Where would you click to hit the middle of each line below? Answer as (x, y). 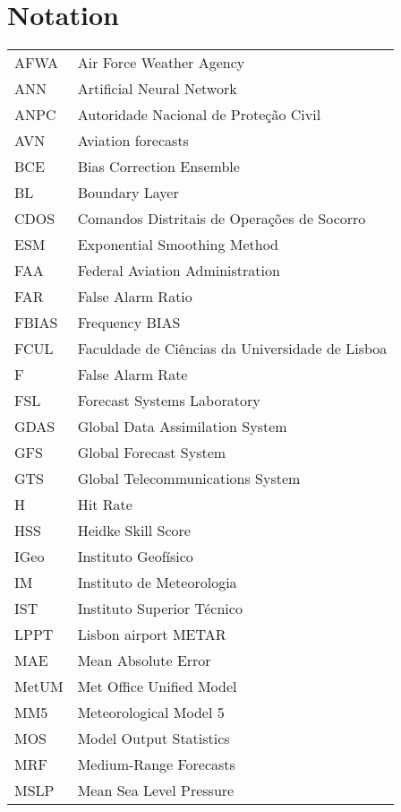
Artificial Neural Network (157, 89)
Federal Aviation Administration (179, 271)
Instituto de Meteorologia (157, 583)
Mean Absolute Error (144, 661)
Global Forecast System (152, 453)
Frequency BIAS (129, 323)
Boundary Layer (128, 193)
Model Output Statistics (154, 739)
